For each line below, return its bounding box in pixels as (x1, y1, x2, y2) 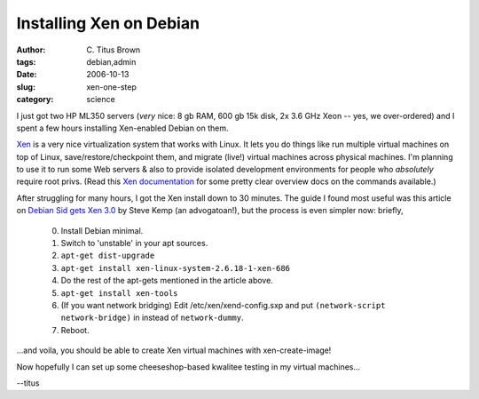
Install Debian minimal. (60, 225, 144, 235)
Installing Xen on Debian (16, 13, 200, 33)
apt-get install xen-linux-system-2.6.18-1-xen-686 (60, 263, 291, 273)
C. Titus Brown (86, 44, 141, 55)
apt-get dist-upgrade (60, 251, 155, 261)
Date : (16, 69, 37, 80)
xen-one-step (86, 81, 137, 92)
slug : (16, 81, 35, 92)
